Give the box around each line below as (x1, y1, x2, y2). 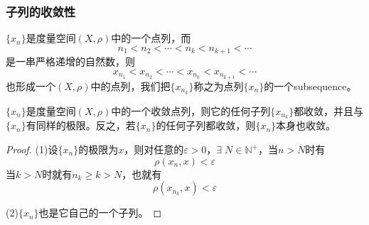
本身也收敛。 (276, 118, 336, 133)
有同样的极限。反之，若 (26, 118, 136, 133)
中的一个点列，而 (111, 31, 191, 45)
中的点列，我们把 (90, 78, 171, 93)
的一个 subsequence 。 (264, 78, 357, 93)
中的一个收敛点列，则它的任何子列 (111, 103, 271, 118)
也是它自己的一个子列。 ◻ (38, 205, 162, 220)
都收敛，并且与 (294, 103, 364, 118)
